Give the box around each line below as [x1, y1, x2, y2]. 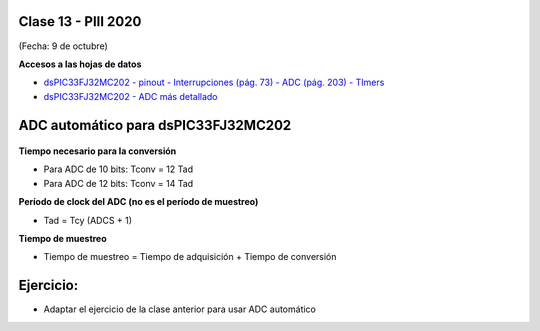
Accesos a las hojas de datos [18, 58, 142, 70]
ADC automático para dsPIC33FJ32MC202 [18, 116, 292, 134]
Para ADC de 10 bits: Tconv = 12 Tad [43, 163, 194, 175]
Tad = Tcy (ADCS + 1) [43, 214, 133, 226]
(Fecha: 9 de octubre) [18, 40, 109, 52]
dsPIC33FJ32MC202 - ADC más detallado [43, 90, 219, 102]
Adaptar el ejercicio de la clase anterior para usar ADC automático [43, 303, 317, 315]
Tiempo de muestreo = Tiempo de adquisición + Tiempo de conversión [43, 251, 337, 263]
